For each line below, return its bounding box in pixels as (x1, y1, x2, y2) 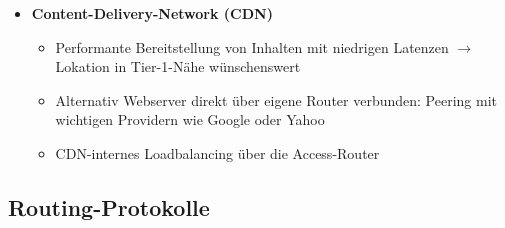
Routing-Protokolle (8, 191, 210, 222)
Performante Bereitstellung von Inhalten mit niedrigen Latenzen (55, 36, 449, 57)
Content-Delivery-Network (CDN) (31, 3, 273, 23)
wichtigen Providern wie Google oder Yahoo (55, 109, 325, 130)
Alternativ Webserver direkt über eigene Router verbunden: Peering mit (55, 89, 498, 110)
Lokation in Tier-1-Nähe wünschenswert (55, 56, 301, 77)
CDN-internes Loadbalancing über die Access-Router (55, 142, 380, 163)
